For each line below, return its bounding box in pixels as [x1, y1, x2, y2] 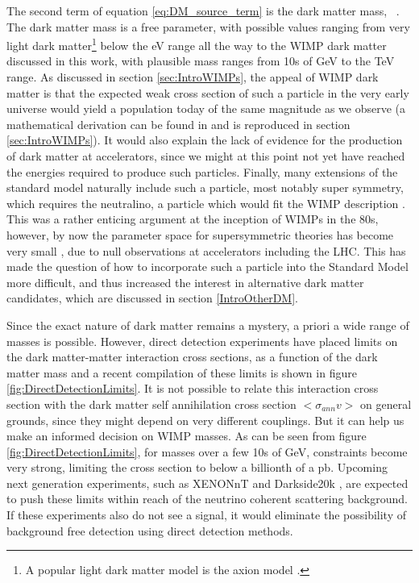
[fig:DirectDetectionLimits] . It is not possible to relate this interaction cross [6, 380, 379, 397]
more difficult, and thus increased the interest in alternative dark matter [6, 273, 364, 290]
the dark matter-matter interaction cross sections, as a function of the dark [6, 348, 378, 365]
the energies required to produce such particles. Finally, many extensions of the [6, 163, 398, 180]
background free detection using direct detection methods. [6, 522, 293, 539]
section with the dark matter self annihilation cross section [6, 395, 297, 412]
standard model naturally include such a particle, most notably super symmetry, [6, 179, 404, 196]
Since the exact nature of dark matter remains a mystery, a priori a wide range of [6, 316, 409, 333]
